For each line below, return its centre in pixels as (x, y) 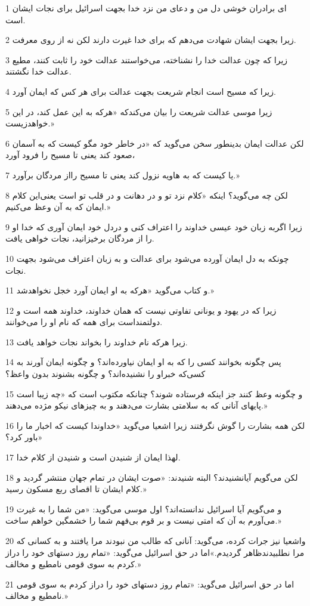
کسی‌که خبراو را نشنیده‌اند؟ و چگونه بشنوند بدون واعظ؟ (106, 374)
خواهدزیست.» (30, 123)
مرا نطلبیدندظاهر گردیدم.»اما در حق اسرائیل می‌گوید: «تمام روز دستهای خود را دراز (155, 552)
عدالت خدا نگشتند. (38, 71)
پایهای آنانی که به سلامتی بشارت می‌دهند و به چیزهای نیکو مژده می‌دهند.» (137, 405)
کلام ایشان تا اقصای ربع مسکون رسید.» (76, 489)
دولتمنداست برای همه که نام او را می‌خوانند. (84, 322)
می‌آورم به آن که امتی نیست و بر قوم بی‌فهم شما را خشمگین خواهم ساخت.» (143, 520)
